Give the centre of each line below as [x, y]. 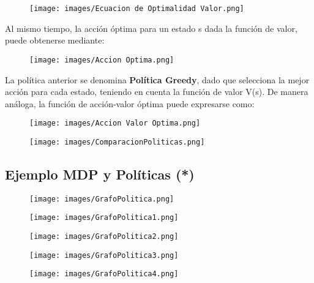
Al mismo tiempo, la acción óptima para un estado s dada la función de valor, [151, 28]
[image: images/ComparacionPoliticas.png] [117, 142]
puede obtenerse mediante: [55, 40]
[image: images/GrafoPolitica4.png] [104, 274]
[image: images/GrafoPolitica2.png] [104, 237]
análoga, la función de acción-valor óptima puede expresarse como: [130, 103]
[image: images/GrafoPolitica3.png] [104, 255]
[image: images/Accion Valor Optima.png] [115, 123]
